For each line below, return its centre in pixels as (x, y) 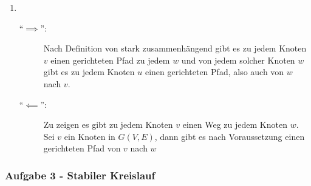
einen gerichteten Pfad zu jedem (110, 60)
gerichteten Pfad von (82, 148)
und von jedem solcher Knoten (238, 60)
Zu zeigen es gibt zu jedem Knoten (108, 125)
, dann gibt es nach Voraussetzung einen (230, 136)
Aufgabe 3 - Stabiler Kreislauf (80, 175)
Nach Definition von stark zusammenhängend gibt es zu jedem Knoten (175, 48)
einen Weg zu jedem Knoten (235, 125)
